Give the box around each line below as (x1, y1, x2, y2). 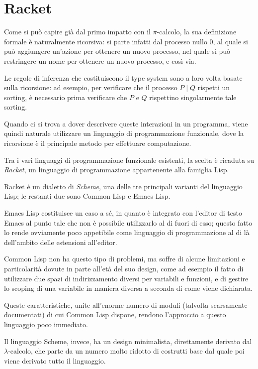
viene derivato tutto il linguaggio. (4, 355, 106, 366)
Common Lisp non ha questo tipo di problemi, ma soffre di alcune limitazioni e (4, 253, 245, 264)
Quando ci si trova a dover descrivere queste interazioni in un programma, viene (4, 118, 248, 128)
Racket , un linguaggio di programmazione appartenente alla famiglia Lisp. (4, 164, 229, 175)
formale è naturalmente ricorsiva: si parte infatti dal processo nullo (4, 36, 207, 46)
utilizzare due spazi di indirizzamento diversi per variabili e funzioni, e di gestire (4, 273, 249, 283)
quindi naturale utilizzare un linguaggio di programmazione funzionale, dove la (4, 128, 244, 138)
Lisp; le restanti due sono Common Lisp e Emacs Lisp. (4, 191, 171, 201)
